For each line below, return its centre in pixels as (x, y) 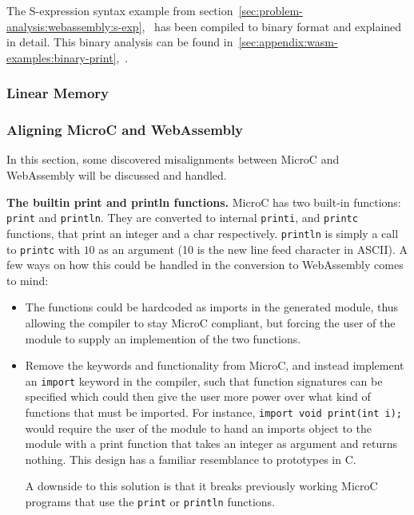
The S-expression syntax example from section (120, 10)
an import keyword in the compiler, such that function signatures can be (204, 380)
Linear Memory (58, 93)
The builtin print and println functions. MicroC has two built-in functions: (204, 202)
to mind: (28, 280)
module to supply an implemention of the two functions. (163, 338)
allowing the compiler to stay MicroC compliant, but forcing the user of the (210, 322)
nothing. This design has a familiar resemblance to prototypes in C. (191, 459)
